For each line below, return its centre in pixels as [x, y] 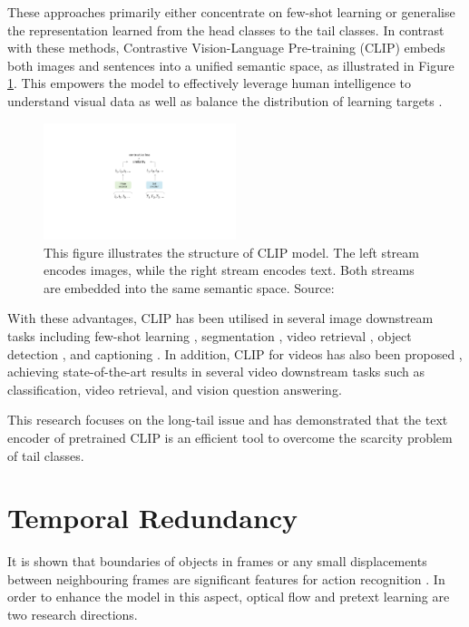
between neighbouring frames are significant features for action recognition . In [226, 578]
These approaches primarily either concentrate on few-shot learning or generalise [231, 12]
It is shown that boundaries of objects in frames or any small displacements [217, 561]
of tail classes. [46, 455]
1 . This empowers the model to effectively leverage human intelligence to [210, 83]
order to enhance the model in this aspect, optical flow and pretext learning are [229, 597]
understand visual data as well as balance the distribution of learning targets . [225, 100]
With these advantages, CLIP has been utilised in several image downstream [220, 318]
